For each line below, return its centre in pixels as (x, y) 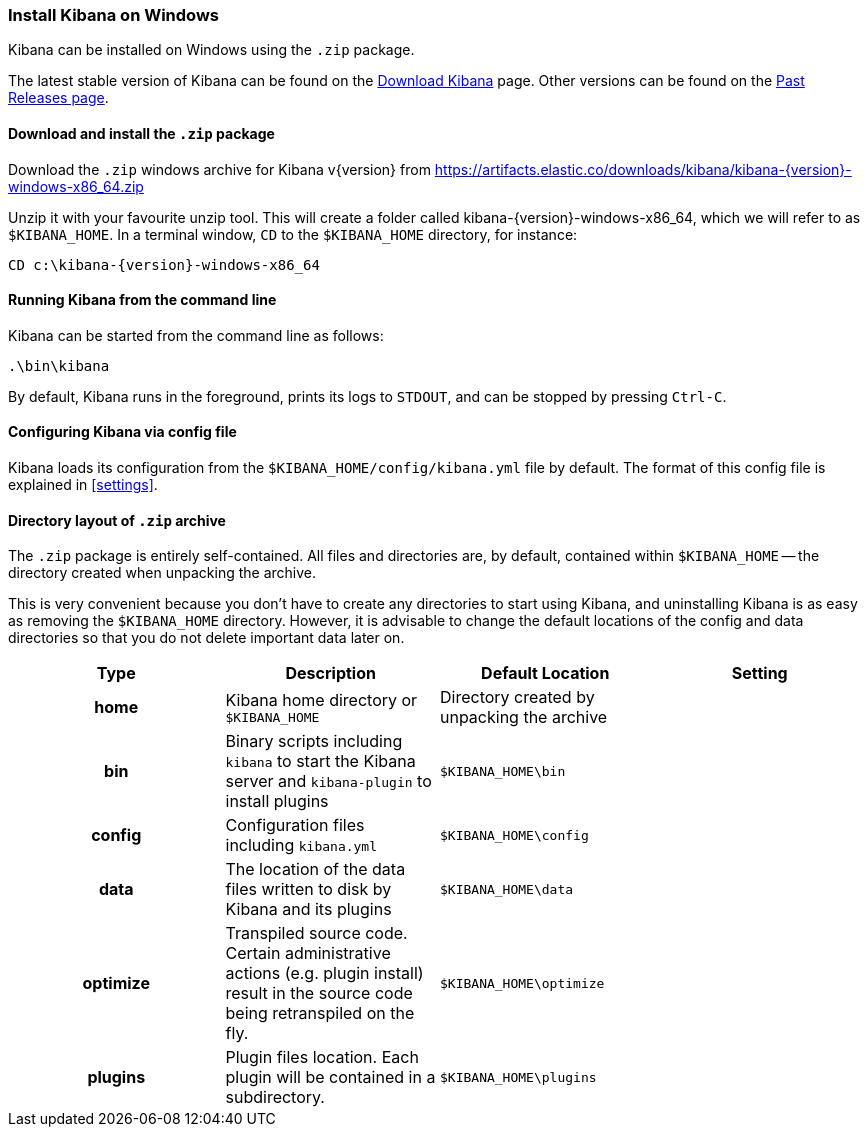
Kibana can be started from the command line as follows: (196, 335)
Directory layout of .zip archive (117, 520)
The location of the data (315, 869)
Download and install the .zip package (141, 133)
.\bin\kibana (59, 365)
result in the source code (319, 993)
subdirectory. (275, 1097)
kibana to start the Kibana (320, 761)
